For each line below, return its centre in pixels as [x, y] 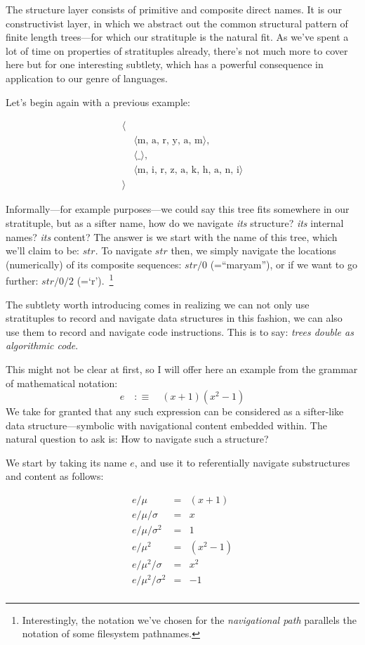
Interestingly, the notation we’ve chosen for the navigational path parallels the [189, 619]
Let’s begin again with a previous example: [98, 102]
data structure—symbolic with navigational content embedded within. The [166, 425]
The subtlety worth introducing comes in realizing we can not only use [158, 304]
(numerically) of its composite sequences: [94, 264]
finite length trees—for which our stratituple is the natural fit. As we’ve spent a [177, 37]
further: [22, 280]
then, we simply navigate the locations [253, 250]
